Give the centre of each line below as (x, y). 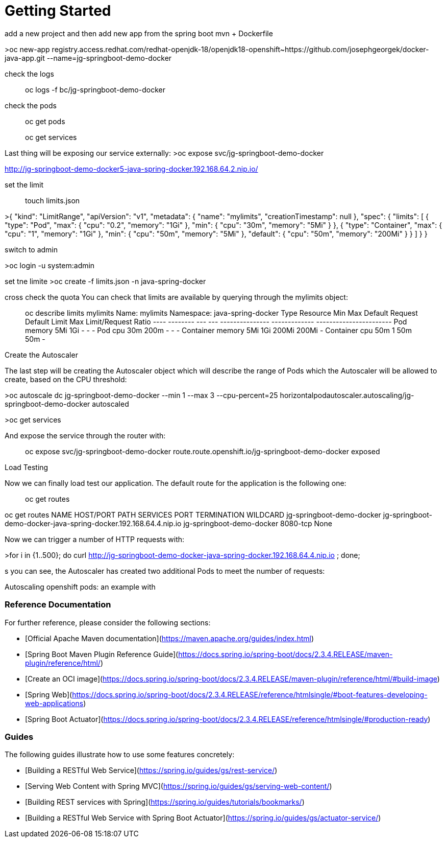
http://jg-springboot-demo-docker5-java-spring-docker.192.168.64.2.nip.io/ (131, 169)
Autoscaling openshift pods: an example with (80, 587)
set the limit (24, 184)
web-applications (54, 703)
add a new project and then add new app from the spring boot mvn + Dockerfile (139, 33)
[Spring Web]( (49, 694)
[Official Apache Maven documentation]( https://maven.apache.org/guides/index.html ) (170, 638)
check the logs (29, 74)
